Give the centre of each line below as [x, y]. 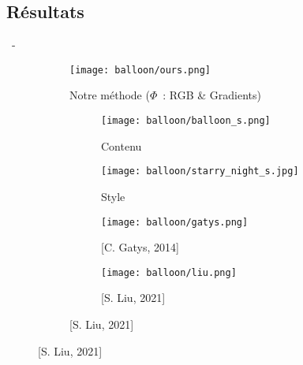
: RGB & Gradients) [212, 95]
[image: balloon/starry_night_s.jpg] [200, 171]
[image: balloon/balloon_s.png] [186, 121]
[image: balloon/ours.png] [140, 70]
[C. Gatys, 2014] [140, 247]
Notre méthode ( [110, 95]
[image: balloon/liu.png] [169, 272]
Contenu [122, 145]
